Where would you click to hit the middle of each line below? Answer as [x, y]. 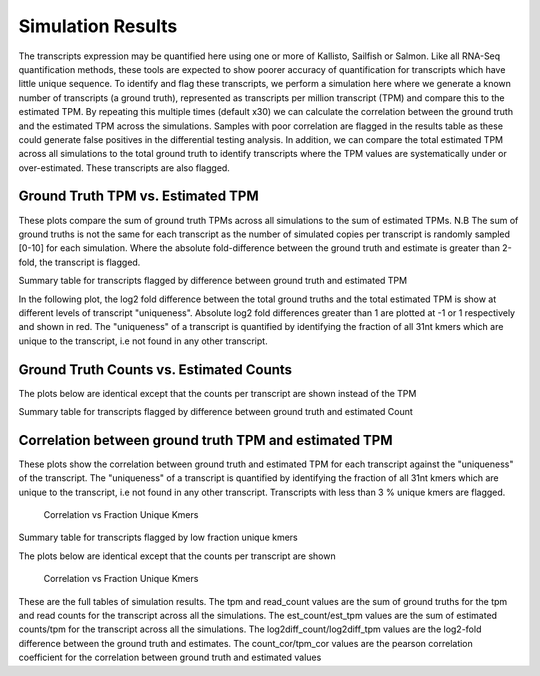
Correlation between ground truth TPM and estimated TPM [206, 440]
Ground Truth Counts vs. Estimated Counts [155, 369]
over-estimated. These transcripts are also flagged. [124, 167]
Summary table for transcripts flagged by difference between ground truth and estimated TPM [213, 281]
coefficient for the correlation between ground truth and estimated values [170, 657]
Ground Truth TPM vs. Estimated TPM [138, 196]
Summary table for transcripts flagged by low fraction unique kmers [158, 537]
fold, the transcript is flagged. [79, 262]
